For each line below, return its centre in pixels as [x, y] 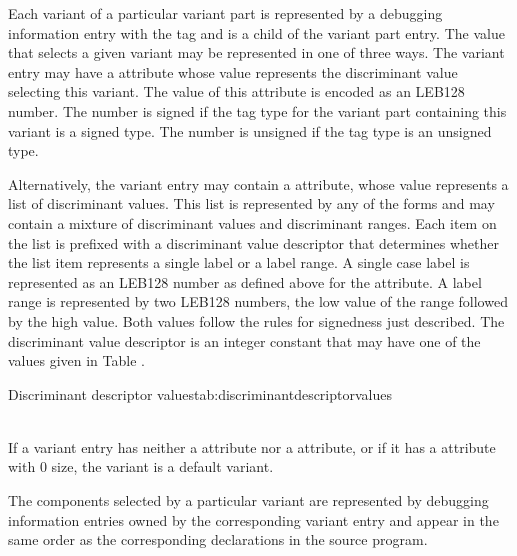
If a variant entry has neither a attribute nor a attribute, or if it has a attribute [252, 446]
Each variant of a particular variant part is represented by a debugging [225, 13]
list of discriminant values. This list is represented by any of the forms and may [251, 203]
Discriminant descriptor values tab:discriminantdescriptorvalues [200, 393]
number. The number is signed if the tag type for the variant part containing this [257, 110]
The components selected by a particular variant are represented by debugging [248, 500]
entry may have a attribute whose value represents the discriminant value [233, 71]
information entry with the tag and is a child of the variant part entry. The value [256, 32]
